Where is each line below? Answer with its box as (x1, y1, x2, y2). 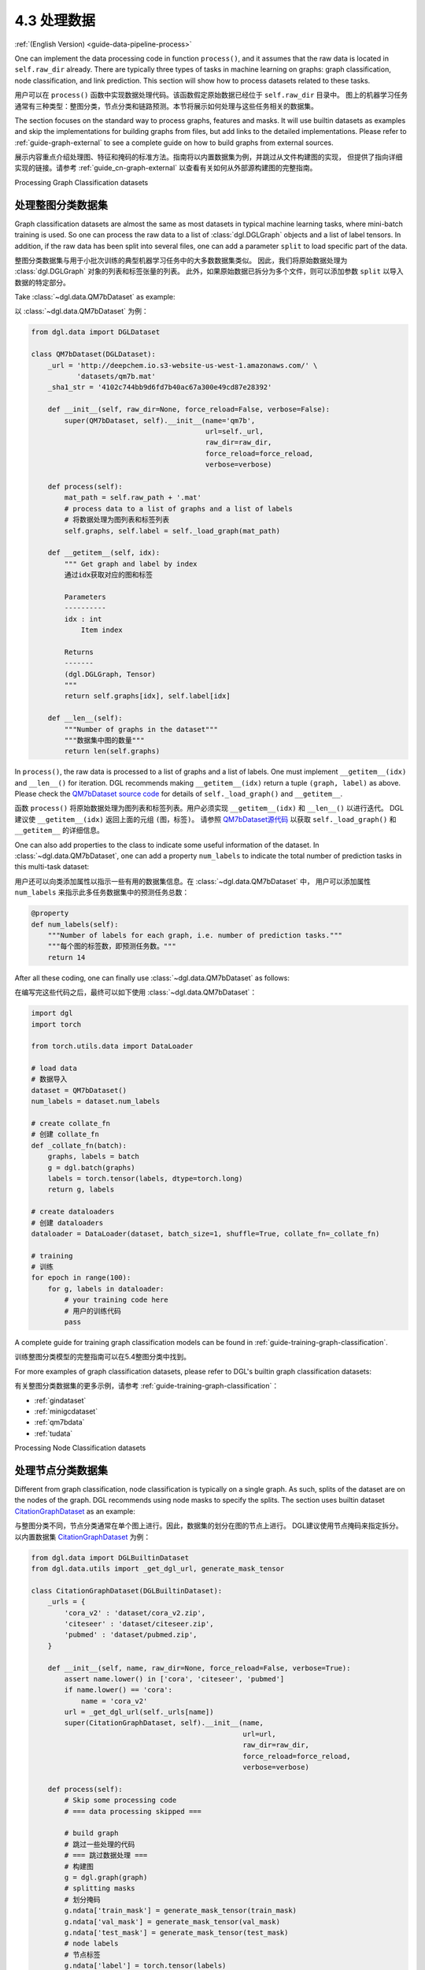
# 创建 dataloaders (31, 1218, 104, 1227)
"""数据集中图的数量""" (64, 735, 145, 745)
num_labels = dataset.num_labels (31, 1097, 161, 1106)
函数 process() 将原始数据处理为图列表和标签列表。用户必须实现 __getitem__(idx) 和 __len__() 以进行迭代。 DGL (14, 804, 405, 813)
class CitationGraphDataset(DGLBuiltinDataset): (31, 1586, 223, 1595)
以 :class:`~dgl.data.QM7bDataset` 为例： (14, 307, 149, 316)
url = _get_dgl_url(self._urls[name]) (64, 1708, 214, 1717)
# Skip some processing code (64, 1796, 177, 1805)
